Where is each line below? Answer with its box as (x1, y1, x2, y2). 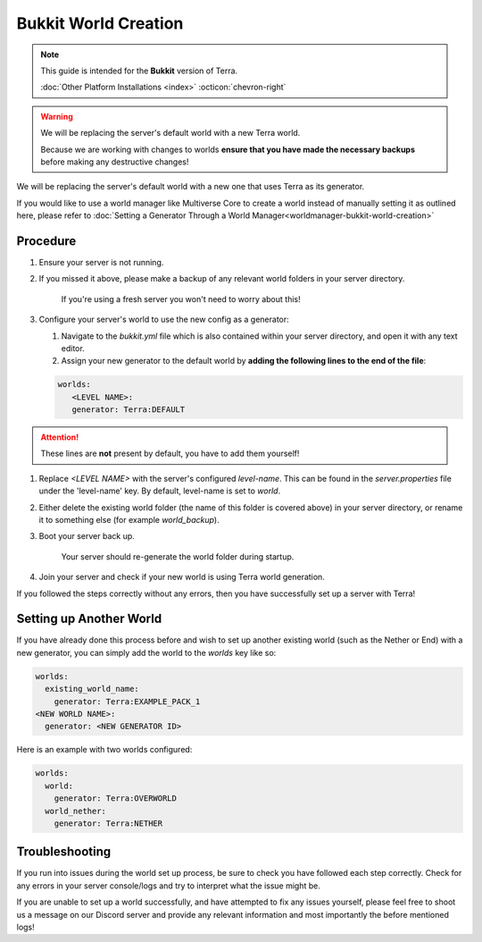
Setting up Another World (16, 611, 162, 627)
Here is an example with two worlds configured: (16, 744, 193, 755)
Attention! (40, 432, 79, 442)
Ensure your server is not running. (38, 257, 164, 267)
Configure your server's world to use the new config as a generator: (38, 314, 289, 325)
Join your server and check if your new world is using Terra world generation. (38, 572, 325, 583)
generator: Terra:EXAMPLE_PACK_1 (54, 696, 201, 706)
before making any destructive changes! (40, 156, 189, 167)
